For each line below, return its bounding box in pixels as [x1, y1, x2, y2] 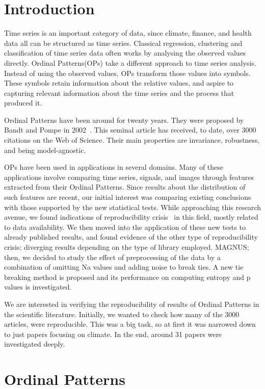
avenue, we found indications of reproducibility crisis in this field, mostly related [4, 212, 258, 222]
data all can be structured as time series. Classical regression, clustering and [4, 37, 243, 48]
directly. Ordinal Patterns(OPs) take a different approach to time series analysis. [4, 57, 256, 68]
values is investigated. [4, 281, 72, 292]
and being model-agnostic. [4, 144, 86, 155]
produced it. [4, 97, 42, 108]
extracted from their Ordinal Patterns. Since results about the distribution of [4, 181, 246, 192]
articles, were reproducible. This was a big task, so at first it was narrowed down [4, 319, 256, 329]
